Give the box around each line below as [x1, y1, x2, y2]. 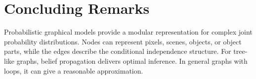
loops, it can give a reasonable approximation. [4, 65, 143, 76]
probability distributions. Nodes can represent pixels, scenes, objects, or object [4, 36, 242, 46]
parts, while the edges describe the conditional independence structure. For [4, 46, 231, 56]
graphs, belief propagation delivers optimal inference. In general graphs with [16, 55, 248, 66]
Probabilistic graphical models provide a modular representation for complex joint [4, 27, 253, 37]
